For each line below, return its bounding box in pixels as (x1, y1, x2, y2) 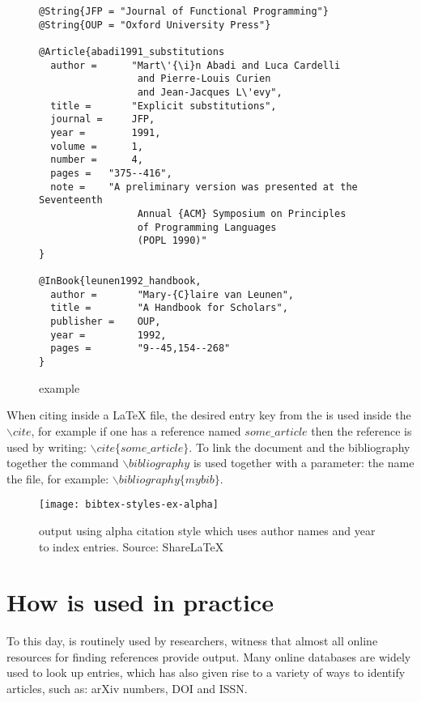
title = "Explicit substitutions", (50, 100, 277, 112)
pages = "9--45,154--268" (50, 342, 231, 355)
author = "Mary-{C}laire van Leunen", (50, 288, 294, 300)
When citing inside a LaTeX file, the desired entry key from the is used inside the (6, 406, 411, 423)
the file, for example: (6, 470, 109, 487)
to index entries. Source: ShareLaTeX (39, 538, 224, 555)
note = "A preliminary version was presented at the (50, 181, 358, 193)
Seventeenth (39, 194, 103, 206)
